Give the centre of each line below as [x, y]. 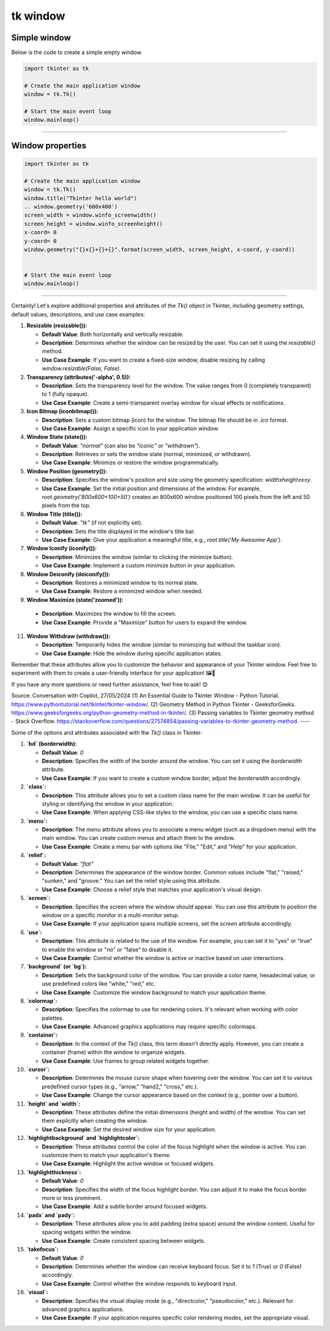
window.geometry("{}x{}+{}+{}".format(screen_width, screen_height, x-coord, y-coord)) [159, 249]
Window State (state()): [57, 437]
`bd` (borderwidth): [52, 744]
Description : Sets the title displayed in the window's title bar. [119, 531]
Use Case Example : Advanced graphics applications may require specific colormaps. [149, 1027]
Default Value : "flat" [68, 864]
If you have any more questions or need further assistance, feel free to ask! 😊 [110, 684]
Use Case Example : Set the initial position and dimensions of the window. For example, [152, 488]
